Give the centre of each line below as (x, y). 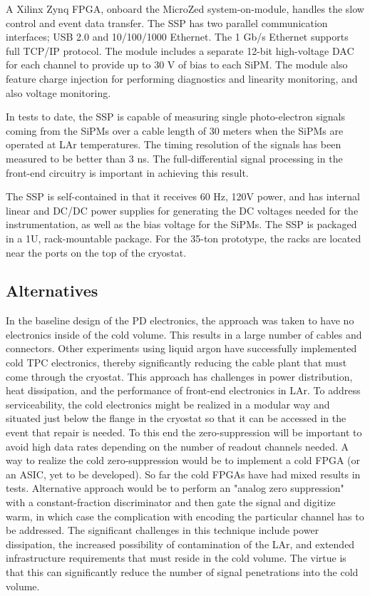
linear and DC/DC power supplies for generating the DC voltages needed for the (182, 210)
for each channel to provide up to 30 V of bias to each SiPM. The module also (177, 65)
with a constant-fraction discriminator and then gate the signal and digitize (171, 502)
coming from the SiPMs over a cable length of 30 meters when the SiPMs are (175, 130)
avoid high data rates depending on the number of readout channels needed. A (177, 446)
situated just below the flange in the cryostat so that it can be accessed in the (176, 418)
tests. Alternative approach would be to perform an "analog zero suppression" (175, 488)
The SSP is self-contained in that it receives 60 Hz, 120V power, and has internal (183, 196)
